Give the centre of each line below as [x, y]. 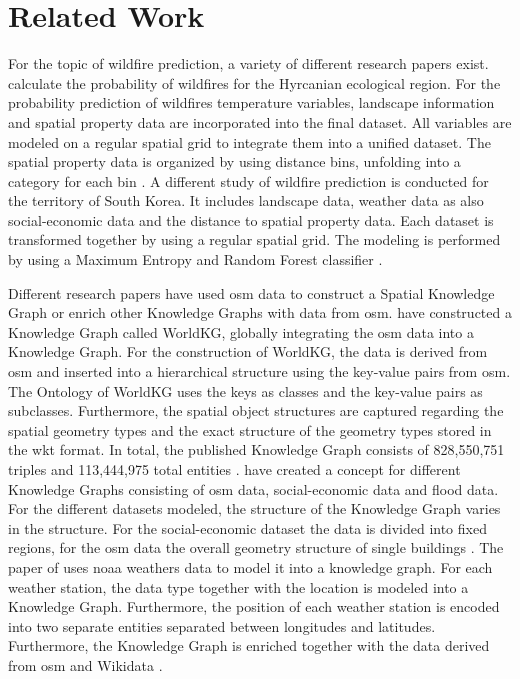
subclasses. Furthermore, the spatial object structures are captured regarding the [256, 410]
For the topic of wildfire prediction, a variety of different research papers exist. [248, 63]
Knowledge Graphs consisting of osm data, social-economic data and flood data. [253, 488]
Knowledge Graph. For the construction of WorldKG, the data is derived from [248, 351]
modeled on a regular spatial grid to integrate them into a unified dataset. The [249, 141]
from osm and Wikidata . [85, 664]
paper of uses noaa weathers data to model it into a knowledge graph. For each [250, 566]
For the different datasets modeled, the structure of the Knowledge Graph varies [254, 508]
